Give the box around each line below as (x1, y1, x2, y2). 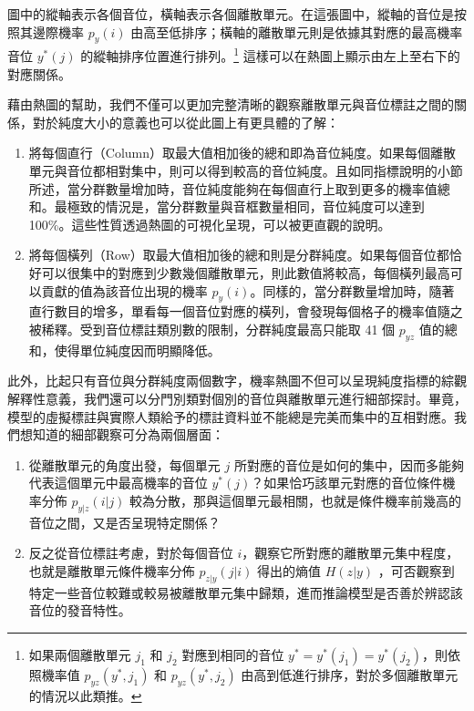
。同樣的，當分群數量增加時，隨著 (250, 281, 455, 300)
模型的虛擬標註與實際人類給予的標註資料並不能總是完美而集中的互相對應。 (7, 407, 454, 426)
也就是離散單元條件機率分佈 (28, 561, 195, 580)
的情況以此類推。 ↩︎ (28, 685, 142, 705)
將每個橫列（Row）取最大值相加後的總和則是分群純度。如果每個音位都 (28, 245, 449, 264)
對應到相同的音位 (181, 644, 284, 664)
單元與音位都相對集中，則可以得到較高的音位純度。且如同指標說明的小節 (28, 161, 463, 180)
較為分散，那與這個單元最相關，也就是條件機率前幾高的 (129, 490, 462, 510)
